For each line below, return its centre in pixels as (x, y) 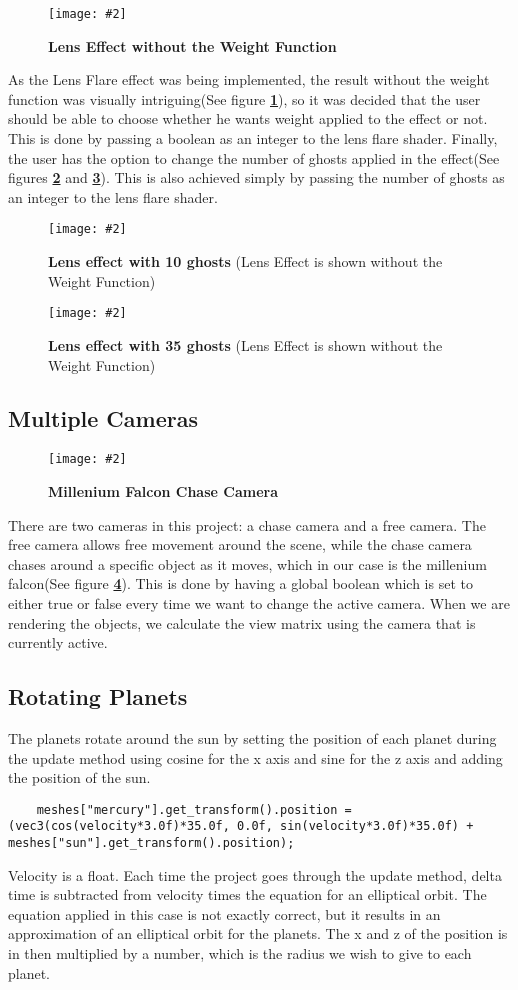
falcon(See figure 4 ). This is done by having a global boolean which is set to (240, 583)
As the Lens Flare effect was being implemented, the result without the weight (249, 79)
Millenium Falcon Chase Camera (163, 490)
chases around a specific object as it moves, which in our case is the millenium (247, 563)
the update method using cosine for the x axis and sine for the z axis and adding (255, 757)
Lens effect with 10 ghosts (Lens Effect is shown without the (245, 261)
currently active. (58, 642)
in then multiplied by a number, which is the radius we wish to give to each (240, 953)
